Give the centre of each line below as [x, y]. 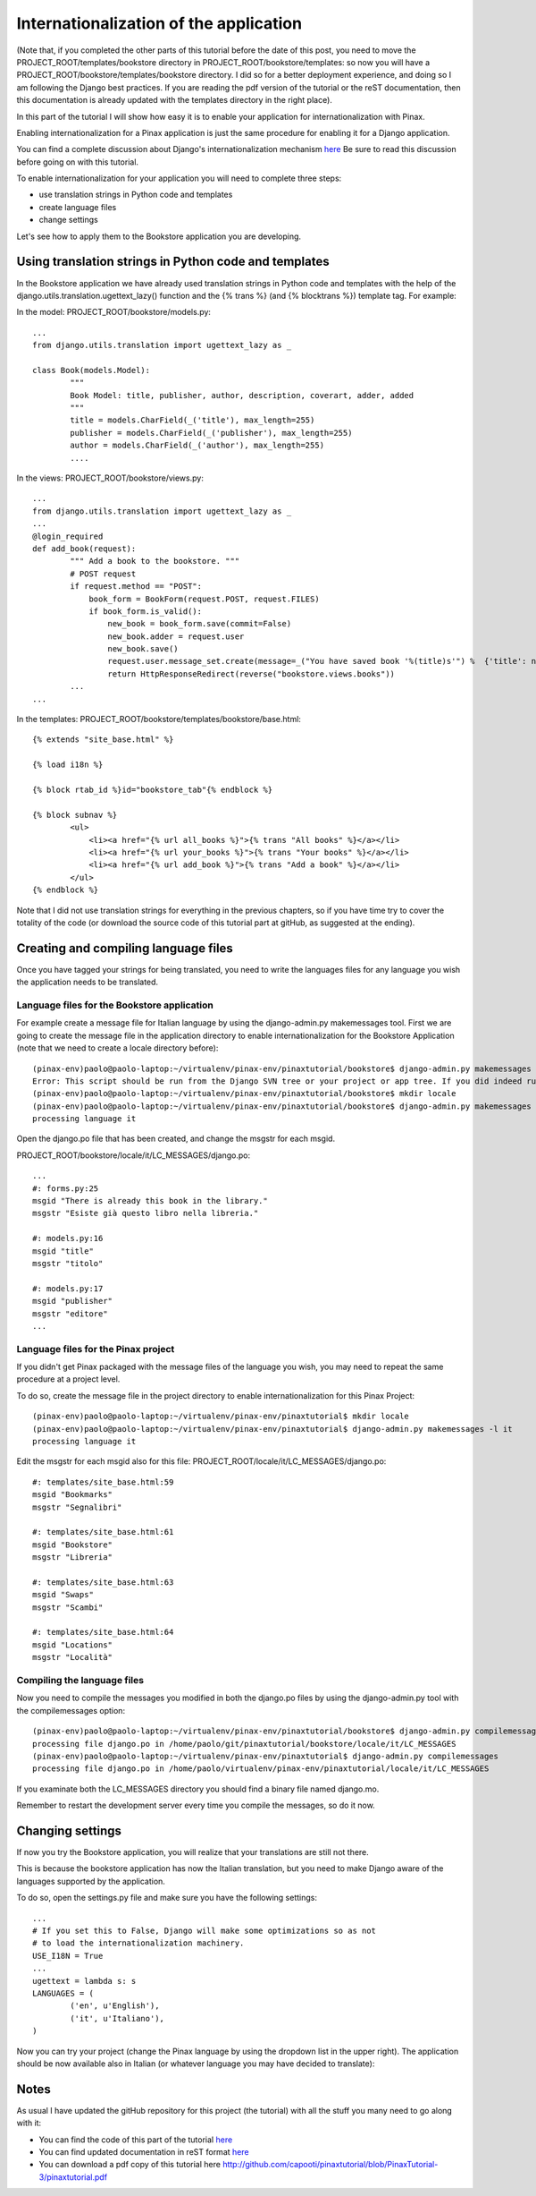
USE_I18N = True [68, 1956]
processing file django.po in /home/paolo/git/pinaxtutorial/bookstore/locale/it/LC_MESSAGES [244, 1744]
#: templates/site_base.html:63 [103, 1582]
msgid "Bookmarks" [73, 1495]
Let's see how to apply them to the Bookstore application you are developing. [159, 236]
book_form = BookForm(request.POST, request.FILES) [205, 599]
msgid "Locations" [73, 1645]
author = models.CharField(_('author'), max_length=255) [197, 446]
